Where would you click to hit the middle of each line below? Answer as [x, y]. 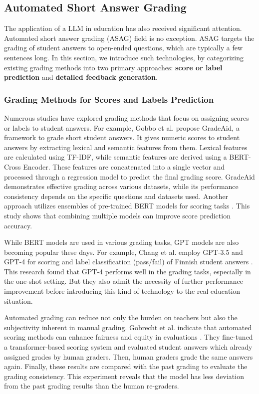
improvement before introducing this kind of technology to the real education [122, 291]
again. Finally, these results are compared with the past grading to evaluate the [126, 366]
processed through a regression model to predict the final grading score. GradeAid [129, 176]
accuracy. [18, 225]
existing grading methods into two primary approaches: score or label [113, 67]
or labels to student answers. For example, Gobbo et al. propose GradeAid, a [122, 127]
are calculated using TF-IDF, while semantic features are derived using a [116, 157]
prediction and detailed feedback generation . [81, 77]
